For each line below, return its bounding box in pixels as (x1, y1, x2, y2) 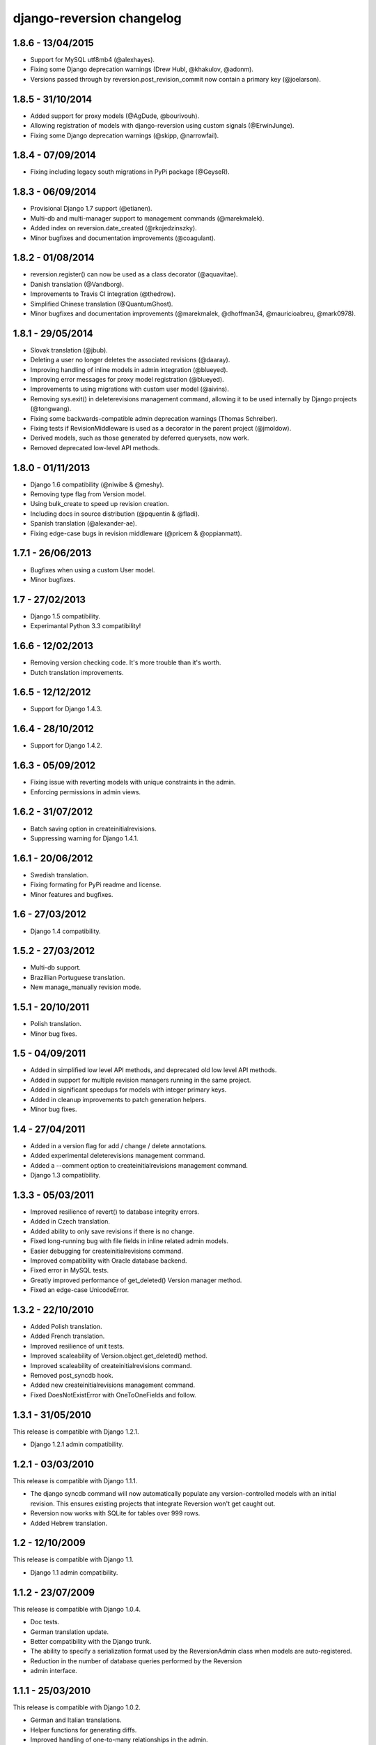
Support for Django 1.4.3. (30, 705, 102, 713)
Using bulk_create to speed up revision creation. (30, 500, 169, 508)
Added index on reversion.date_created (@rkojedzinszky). (30, 224, 198, 232)
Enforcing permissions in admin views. (30, 787, 141, 796)
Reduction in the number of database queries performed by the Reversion (30, 1656, 242, 1665)
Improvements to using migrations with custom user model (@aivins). (30, 385, 229, 394)
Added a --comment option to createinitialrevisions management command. (30, 1161, 249, 1169)
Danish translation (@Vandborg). (30, 280, 125, 288)
